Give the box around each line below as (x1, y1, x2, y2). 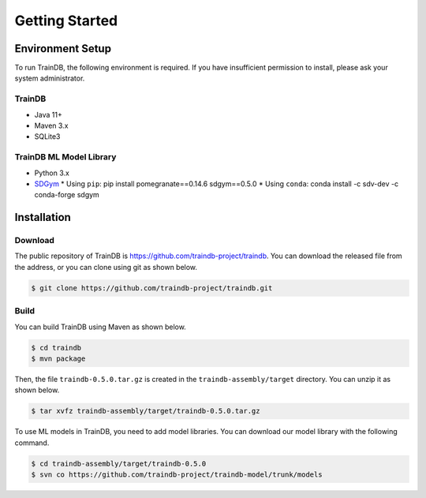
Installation (14, 211, 71, 224)
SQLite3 (34, 132, 61, 141)
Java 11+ (34, 110, 62, 119)
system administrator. (14, 73, 85, 83)
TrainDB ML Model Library (14, 152, 117, 163)
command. (14, 438, 50, 447)
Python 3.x (34, 168, 70, 178)
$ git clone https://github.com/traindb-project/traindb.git (31, 283, 273, 292)
